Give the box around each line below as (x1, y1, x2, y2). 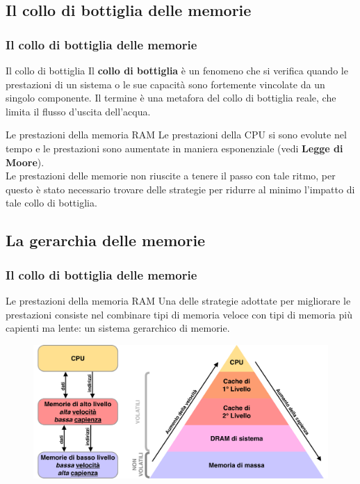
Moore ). (6, 154, 44, 169)
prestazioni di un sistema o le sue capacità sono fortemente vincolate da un (6, 76, 325, 91)
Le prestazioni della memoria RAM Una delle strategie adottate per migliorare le (6, 293, 351, 307)
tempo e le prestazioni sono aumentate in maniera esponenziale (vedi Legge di (6, 140, 343, 155)
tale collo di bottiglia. (6, 195, 97, 210)
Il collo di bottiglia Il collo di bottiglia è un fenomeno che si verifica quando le (6, 63, 348, 77)
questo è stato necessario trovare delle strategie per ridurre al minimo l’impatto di (6, 181, 355, 196)
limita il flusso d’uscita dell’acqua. (6, 104, 151, 118)
